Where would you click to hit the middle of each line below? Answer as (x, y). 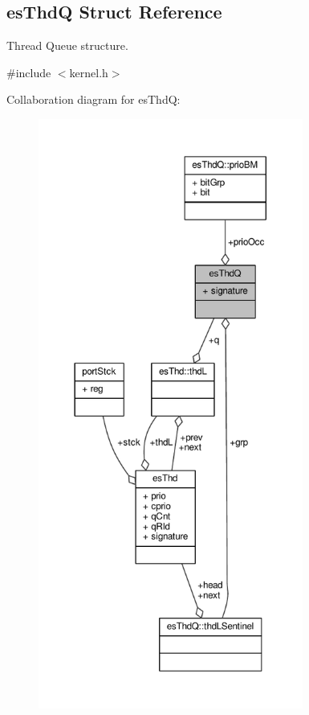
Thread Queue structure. (67, 45)
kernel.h (89, 72)
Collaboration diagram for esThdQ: (94, 99)
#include (29, 72)
